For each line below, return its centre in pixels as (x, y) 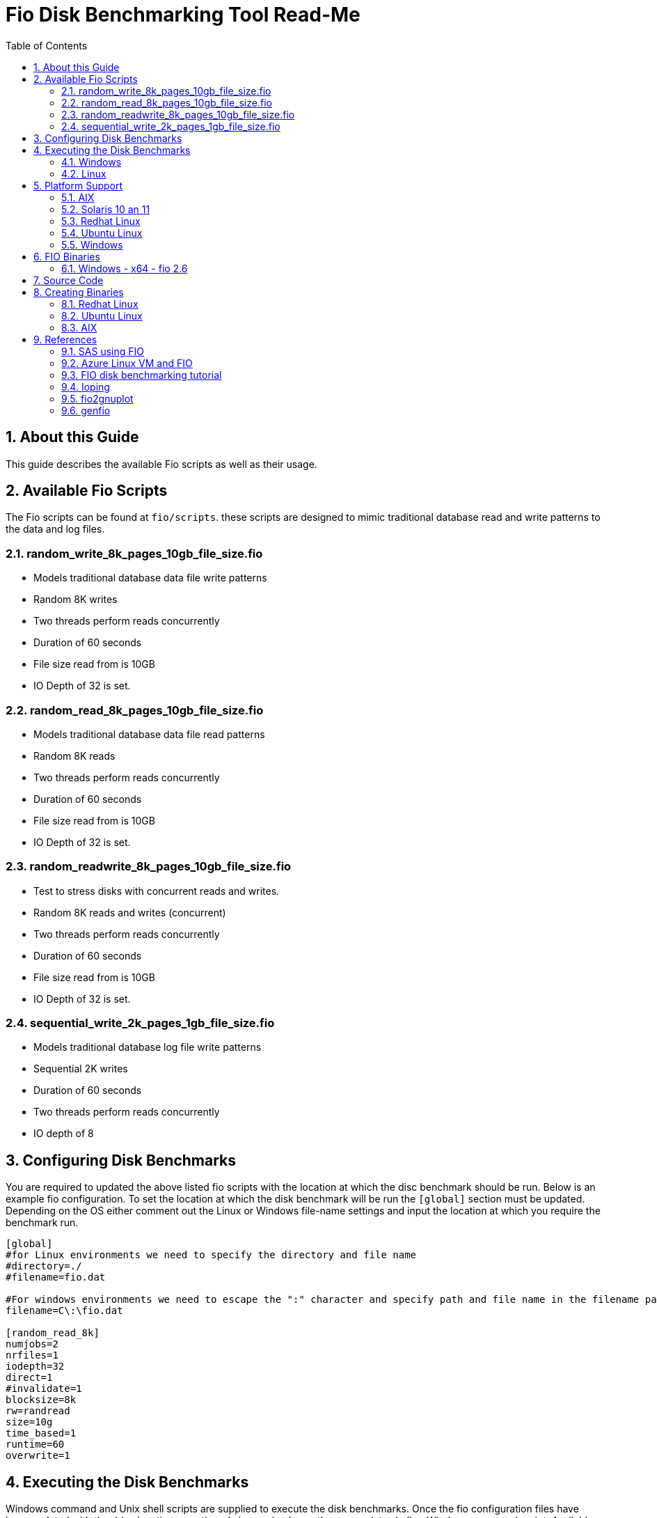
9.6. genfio (86, 410)
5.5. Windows (92, 244)
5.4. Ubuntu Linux (102, 233)
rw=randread (38, 1411)
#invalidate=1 (44, 1389)
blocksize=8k (41, 1400)
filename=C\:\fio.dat (64, 1311)
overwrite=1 (38, 1456)
